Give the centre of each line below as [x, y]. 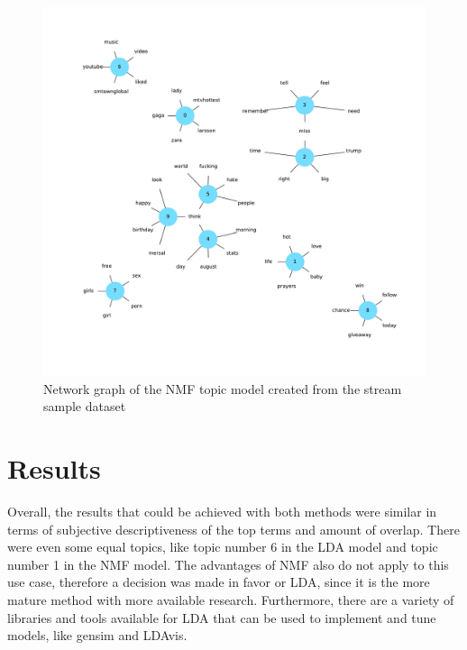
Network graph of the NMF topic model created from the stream [223, 388]
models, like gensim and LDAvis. [97, 635]
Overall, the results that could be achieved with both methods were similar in [222, 511]
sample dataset [85, 406]
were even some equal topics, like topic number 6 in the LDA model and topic [223, 547]
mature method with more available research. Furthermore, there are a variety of [231, 599]
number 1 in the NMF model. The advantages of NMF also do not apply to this [228, 564]
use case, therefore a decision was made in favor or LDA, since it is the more [219, 582]
